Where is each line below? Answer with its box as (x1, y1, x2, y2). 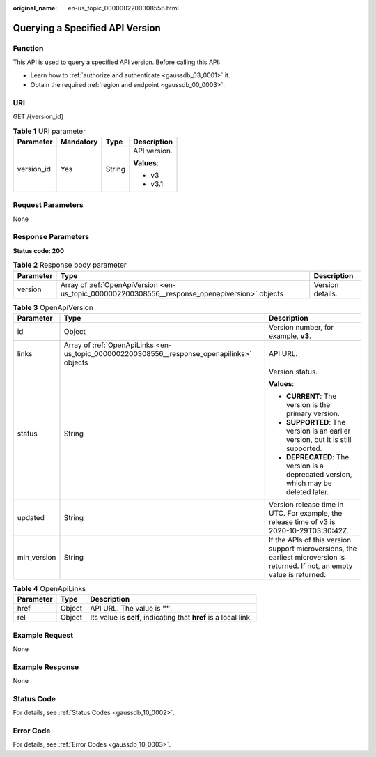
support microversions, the (268, 544, 357, 553)
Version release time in (268, 499, 344, 509)
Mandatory (60, 137, 98, 146)
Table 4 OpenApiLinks (13, 584, 86, 594)
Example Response (13, 662, 79, 672)
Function (13, 43, 44, 53)
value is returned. (268, 569, 327, 579)
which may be (285, 478, 332, 488)
